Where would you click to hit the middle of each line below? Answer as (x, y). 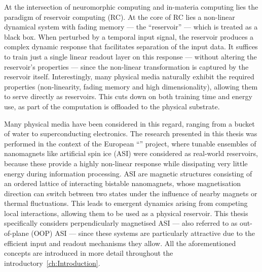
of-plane (16, 233)
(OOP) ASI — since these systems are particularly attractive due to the (143, 233)
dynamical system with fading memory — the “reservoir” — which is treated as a (131, 27)
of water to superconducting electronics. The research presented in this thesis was (131, 133)
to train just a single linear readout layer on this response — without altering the (130, 56)
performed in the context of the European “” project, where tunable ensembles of (130, 143)
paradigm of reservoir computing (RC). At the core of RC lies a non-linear (120, 17)
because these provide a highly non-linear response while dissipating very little (126, 163)
